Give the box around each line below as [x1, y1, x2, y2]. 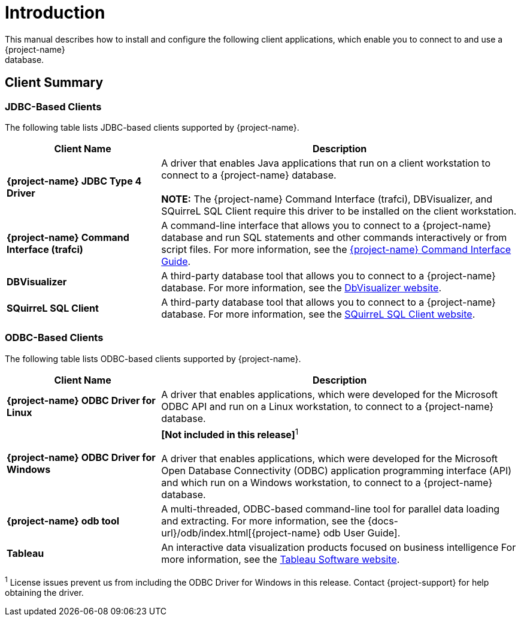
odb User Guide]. [323, 527, 401, 539]
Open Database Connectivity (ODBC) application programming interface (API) [161, 465, 512, 477]
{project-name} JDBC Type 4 [7, 174, 142, 187]
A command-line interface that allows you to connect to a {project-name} [161, 219, 492, 231]
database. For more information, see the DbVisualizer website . [161, 281, 442, 294]
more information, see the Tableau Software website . [161, 553, 400, 566]
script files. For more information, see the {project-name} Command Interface [161, 243, 511, 255]
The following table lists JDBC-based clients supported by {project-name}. [5, 122, 299, 132]
